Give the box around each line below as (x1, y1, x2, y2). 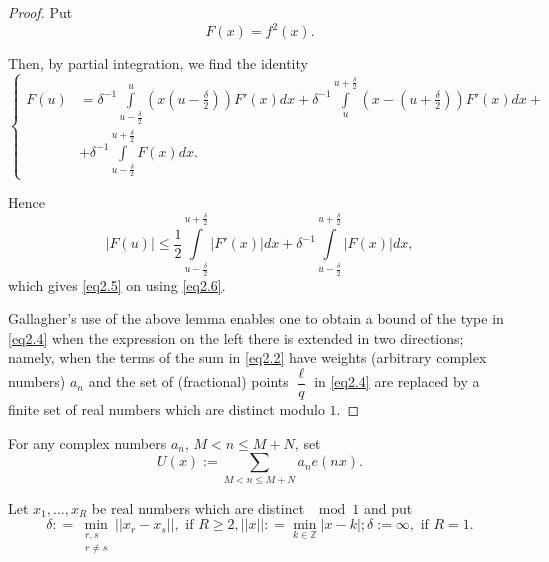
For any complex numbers (8, 432, 167, 453)
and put (363, 497, 413, 518)
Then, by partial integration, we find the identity (8, 53, 308, 74)
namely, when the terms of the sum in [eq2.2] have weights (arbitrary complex (8, 347, 487, 368)
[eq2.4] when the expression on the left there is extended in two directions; (8, 327, 464, 348)
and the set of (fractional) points (88, 371, 289, 392)
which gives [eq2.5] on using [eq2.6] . (8, 274, 226, 295)
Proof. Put (8, 2, 73, 22)
